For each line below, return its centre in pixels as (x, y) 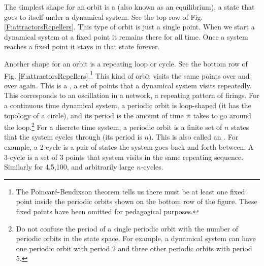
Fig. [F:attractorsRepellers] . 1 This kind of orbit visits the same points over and (127, 75)
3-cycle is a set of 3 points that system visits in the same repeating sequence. (124, 157)
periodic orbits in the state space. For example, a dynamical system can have (136, 238)
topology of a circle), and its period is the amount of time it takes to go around (128, 115)
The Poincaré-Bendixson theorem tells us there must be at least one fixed (130, 191)
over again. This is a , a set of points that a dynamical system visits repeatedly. (128, 85)
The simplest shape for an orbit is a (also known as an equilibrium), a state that (129, 7)
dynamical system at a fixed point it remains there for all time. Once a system (126, 36)
